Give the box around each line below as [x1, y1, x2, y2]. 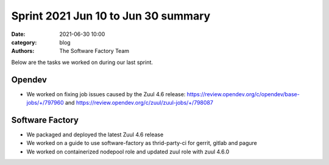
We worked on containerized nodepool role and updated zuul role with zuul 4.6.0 [26, 148, 230, 155]
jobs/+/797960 [26, 99, 64, 107]
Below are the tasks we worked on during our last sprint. [11, 58, 154, 66]
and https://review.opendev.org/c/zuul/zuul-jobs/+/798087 [65, 99, 213, 107]
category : [11, 38, 37, 46]
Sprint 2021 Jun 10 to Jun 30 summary [11, 9, 211, 23]
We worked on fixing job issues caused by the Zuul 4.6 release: [26, 90, 186, 97]
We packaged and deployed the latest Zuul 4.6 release [26, 131, 164, 138]
